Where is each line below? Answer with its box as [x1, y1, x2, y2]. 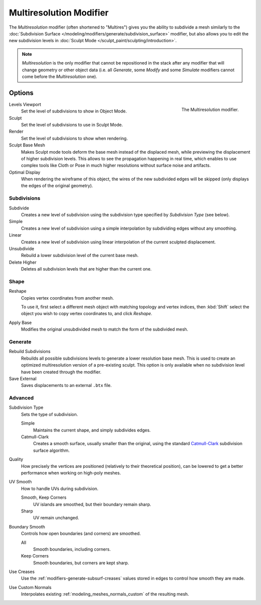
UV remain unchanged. [33, 515, 79, 521]
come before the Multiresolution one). [22, 73, 98, 80]
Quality [9, 456, 24, 462]
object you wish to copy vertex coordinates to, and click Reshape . [21, 311, 152, 317]
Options [9, 89, 34, 97]
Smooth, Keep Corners [21, 494, 67, 500]
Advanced [9, 395, 34, 401]
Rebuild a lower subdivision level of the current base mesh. [21, 253, 139, 258]
